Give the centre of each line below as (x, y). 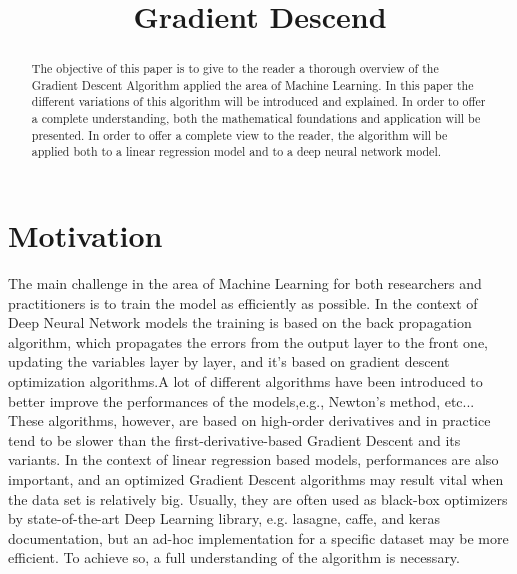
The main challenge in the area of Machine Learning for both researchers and (245, 283)
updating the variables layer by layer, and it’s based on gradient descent (229, 361)
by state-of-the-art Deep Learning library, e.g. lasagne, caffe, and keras (224, 518)
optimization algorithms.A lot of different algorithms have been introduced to (245, 381)
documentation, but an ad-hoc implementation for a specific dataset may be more (258, 537)
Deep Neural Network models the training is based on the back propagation (240, 322)
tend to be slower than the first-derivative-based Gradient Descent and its (234, 439)
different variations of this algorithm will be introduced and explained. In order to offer (258, 101)
